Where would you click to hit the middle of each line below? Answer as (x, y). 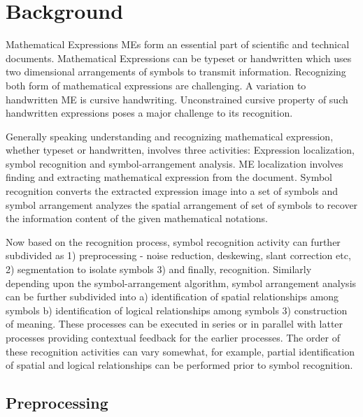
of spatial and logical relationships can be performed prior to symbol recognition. (179, 365)
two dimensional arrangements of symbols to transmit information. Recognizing (176, 72)
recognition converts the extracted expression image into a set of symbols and (172, 191)
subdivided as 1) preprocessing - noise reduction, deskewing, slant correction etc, (178, 255)
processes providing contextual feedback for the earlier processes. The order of (173, 337)
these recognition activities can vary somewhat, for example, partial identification (180, 351)
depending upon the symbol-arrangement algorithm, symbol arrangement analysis (181, 283)
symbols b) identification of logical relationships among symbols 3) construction (177, 310)
